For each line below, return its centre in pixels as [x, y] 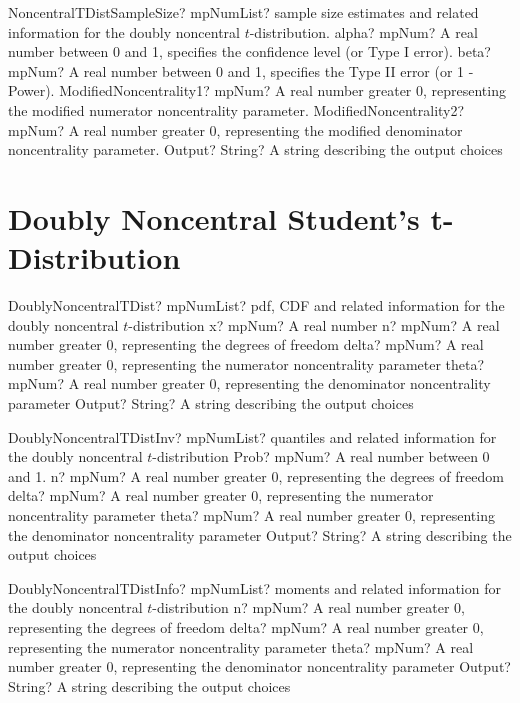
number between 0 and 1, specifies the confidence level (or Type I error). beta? [249, 51]
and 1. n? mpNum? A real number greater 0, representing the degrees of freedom [256, 475]
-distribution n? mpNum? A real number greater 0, [308, 607]
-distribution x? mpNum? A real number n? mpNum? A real [314, 324]
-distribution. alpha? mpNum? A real [363, 31]
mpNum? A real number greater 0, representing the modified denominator [235, 129]
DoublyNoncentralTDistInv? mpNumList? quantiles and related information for [252, 436]
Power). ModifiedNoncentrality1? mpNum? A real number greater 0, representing [257, 90]
